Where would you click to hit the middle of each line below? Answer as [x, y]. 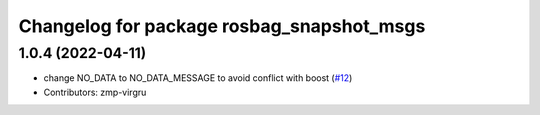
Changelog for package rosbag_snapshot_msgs [222, 26]
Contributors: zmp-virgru [95, 92]
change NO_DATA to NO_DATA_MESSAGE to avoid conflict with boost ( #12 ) [198, 78]
